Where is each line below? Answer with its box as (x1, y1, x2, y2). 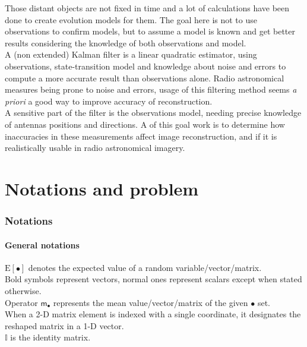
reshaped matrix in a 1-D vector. (5, 319, 124, 332)
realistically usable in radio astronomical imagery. (5, 141, 185, 154)
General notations (5, 238, 80, 251)
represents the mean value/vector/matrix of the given (53, 296, 248, 308)
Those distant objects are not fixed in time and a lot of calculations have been (5, 2, 290, 14)
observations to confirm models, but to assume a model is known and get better (5, 25, 295, 37)
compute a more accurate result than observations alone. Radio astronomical (5, 71, 284, 84)
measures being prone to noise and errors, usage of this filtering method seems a (5, 83, 297, 96)
